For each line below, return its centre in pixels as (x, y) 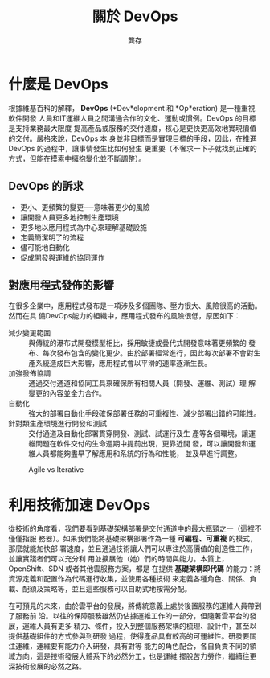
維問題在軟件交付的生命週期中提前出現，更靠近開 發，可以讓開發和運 (142, 444)
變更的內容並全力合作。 (67, 393)
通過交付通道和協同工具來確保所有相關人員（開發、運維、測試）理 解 (142, 384)
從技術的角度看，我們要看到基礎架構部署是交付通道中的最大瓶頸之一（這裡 (131, 528)
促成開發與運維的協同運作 (62, 257)
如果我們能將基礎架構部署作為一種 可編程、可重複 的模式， (160, 539)
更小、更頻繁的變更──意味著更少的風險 (85, 207)
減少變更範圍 (29, 333)
